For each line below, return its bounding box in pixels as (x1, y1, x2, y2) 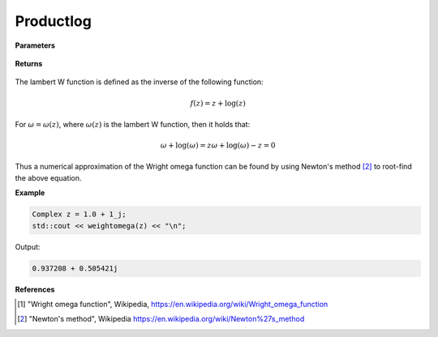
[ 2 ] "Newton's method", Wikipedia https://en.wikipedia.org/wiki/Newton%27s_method (17, 314, 305, 324)
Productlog (15, 12, 92, 30)
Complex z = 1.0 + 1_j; (32, 210, 127, 219)
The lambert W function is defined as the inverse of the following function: (15, 77, 264, 87)
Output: (15, 241, 41, 251)
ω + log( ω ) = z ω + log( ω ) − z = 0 (160, 141, 276, 150)
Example (15, 188, 45, 198)
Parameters (15, 41, 56, 50)
